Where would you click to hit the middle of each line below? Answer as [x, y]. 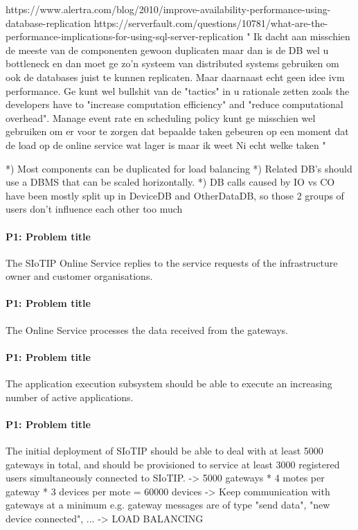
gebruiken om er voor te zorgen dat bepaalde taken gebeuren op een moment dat [177, 131]
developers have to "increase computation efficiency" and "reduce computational [174, 104]
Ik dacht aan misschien [302, 36]
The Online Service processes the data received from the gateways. [147, 329]
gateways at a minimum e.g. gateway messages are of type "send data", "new [168, 505]
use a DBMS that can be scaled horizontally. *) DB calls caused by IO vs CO [170, 182]
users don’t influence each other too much [94, 209]
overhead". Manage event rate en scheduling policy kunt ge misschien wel [161, 117]
